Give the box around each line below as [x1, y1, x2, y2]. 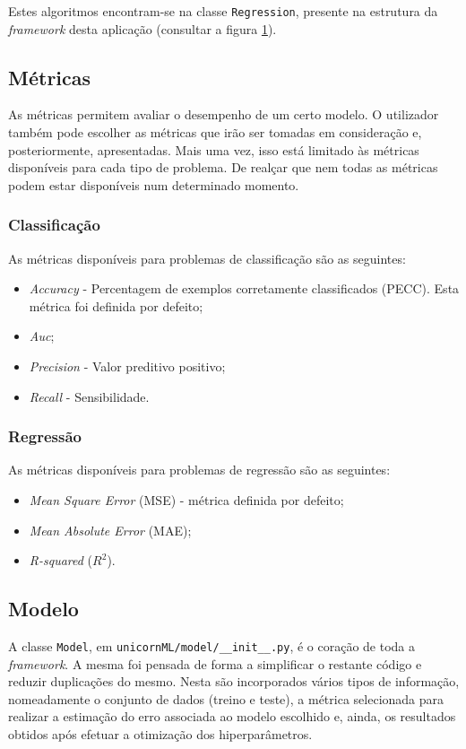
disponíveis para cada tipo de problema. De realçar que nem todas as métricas [8, 158, 438, 177]
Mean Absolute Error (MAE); [29, 520, 192, 539]
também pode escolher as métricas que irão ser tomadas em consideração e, [8, 123, 422, 142]
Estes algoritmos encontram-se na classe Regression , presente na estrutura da [8, 2, 438, 20]
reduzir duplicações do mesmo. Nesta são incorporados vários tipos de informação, [8, 672, 460, 691]
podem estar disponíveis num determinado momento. [8, 175, 299, 194]
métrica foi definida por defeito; [29, 296, 203, 315]
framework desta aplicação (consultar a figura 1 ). [8, 19, 277, 38]
